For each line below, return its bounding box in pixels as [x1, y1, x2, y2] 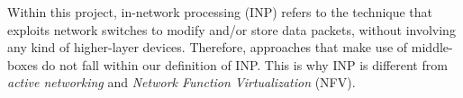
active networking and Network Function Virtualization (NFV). [7, 73, 356, 92]
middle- [411, 38, 453, 57]
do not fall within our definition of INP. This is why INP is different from [41, 55, 448, 74]
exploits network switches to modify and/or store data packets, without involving [7, 20, 456, 39]
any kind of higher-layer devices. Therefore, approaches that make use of [7, 38, 408, 57]
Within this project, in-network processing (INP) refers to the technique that [7, 3, 433, 21]
